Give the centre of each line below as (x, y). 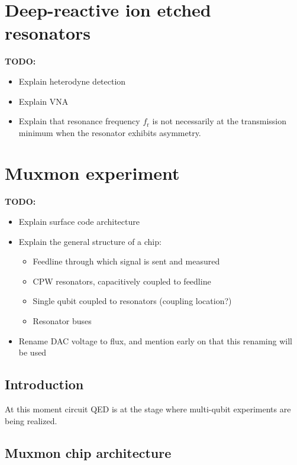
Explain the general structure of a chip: (90, 241)
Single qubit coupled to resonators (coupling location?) (132, 301)
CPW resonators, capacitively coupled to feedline (122, 281)
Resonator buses (62, 320)
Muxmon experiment (92, 173)
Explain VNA (43, 101)
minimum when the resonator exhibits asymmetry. (110, 132)
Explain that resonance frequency (79, 121)
